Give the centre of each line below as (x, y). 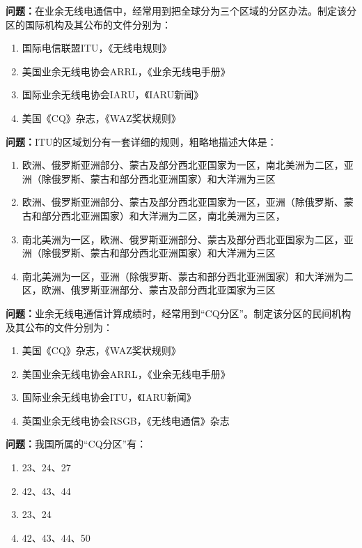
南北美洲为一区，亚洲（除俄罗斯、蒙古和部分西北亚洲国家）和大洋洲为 (183, 276)
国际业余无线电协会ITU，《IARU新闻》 (109, 397)
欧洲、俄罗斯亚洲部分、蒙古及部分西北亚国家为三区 (158, 290)
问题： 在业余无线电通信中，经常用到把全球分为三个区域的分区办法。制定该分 (181, 10)
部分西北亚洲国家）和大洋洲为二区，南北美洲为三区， (163, 215)
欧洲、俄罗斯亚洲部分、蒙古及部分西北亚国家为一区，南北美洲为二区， (183, 165)
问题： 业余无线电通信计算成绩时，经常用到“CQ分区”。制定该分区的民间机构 (179, 313)
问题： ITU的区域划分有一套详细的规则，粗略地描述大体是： (141, 141)
